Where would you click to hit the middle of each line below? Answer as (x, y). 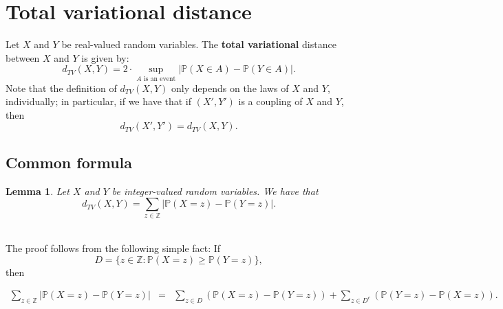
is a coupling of (270, 101)
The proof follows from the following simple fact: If (113, 248)
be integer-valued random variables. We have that (215, 191)
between (23, 57)
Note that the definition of (61, 88)
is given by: (105, 57)
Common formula (69, 162)
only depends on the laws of (230, 88)
